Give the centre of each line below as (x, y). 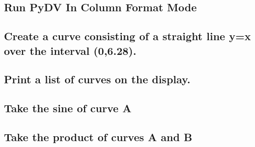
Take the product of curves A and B (98, 136)
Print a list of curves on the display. (97, 79)
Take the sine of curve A (68, 108)
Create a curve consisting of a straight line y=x (127, 36)
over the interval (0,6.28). (70, 50)
